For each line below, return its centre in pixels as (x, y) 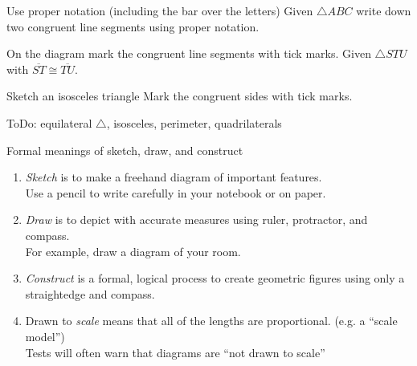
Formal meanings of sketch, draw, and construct (125, 150)
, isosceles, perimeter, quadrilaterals (194, 122)
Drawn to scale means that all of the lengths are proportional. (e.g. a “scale (211, 321)
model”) (45, 336)
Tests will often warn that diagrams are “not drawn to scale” (175, 352)
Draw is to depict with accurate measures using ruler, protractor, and (196, 220)
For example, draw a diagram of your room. (133, 251)
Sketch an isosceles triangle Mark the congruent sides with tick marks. (180, 96)
